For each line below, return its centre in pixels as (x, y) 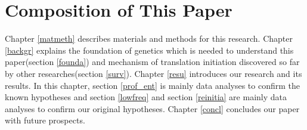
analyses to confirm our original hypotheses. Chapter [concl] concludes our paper (152, 108)
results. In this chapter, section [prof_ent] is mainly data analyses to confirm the (152, 85)
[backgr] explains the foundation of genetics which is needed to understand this (149, 50)
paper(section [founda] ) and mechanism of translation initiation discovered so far (152, 62)
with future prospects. (45, 120)
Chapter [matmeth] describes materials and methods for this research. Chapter (149, 38)
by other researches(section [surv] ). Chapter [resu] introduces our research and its (153, 73)
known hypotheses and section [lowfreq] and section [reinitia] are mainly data (146, 97)
